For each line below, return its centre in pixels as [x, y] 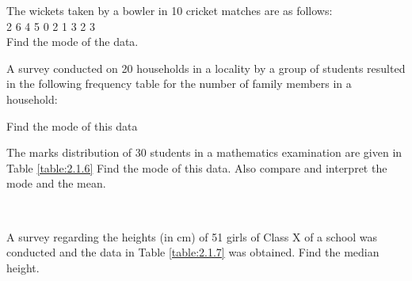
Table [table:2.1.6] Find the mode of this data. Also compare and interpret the [197, 167]
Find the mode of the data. [72, 42]
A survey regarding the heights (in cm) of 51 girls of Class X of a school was [192, 236]
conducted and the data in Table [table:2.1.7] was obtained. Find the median [193, 252]
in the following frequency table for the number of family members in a [179, 84]
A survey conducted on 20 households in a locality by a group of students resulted [206, 68]
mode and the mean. [56, 183]
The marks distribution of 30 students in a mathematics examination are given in [204, 152]
